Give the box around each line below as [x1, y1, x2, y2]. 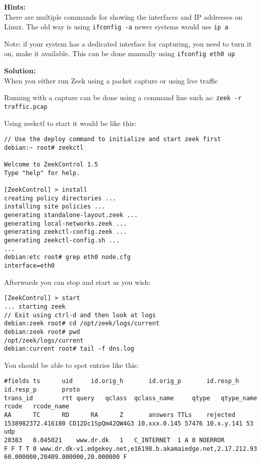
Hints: [4, 2, 26, 12]
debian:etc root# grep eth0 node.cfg [4, 254, 131, 261]
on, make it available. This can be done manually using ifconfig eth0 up [4, 48, 235, 59]
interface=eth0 [4, 262, 55, 270]
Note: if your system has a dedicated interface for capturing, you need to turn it [4, 38, 252, 49]
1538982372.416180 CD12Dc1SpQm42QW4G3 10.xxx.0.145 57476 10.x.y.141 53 [4, 419, 253, 427]
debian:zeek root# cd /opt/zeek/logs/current [4, 320, 160, 327]
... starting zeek [4, 303, 66, 310]
